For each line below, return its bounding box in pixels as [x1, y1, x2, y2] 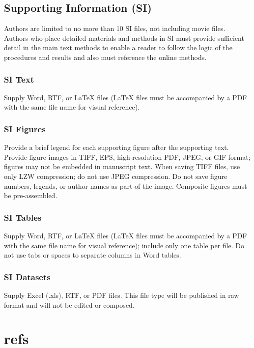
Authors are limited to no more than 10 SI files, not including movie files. [4, 23, 226, 33]
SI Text [4, 73, 34, 85]
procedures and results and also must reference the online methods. [4, 52, 207, 62]
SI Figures [4, 122, 46, 135]
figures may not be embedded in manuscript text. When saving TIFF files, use [4, 161, 240, 172]
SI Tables [4, 211, 42, 223]
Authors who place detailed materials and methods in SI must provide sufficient [4, 32, 244, 43]
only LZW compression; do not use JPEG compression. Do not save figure [4, 171, 227, 181]
